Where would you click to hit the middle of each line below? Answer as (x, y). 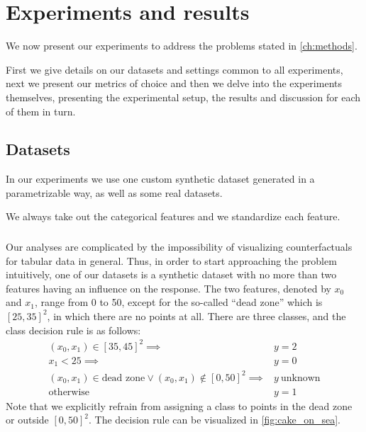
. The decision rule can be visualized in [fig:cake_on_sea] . (215, 420)
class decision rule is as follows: (73, 330)
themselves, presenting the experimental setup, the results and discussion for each (183, 97)
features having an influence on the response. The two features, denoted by (168, 288)
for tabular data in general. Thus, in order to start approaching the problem (171, 260)
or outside (27, 420)
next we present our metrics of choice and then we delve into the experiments (174, 83)
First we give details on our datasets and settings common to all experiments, (174, 69)
